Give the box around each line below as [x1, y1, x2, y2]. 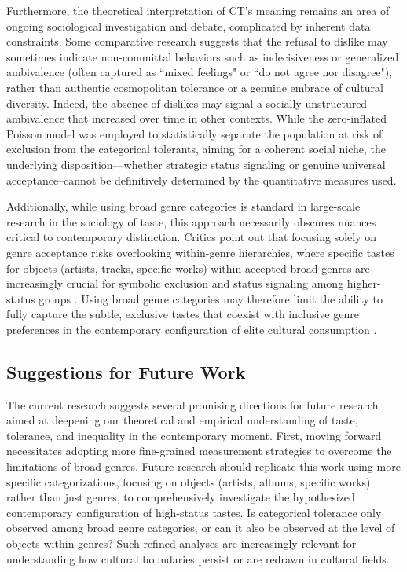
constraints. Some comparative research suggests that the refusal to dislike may [6, 33, 388, 49]
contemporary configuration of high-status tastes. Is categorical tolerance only [6, 504, 382, 520]
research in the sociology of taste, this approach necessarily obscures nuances [6, 213, 376, 229]
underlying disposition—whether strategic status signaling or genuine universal [6, 156, 386, 172]
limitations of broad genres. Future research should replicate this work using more [6, 458, 401, 475]
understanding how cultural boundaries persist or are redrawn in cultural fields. [6, 550, 390, 566]
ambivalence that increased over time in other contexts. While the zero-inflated [6, 110, 387, 126]
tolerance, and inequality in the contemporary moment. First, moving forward [6, 427, 382, 443]
